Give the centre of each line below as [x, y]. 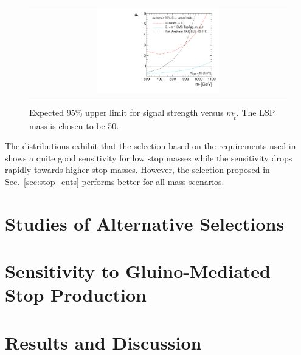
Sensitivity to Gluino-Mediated [138, 271]
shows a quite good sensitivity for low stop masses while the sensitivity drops [149, 157]
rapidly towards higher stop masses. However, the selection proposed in [137, 170]
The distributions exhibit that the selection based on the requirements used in [150, 146]
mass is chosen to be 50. [74, 125]
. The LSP [256, 112]
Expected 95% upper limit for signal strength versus [126, 112]
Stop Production [76, 295]
